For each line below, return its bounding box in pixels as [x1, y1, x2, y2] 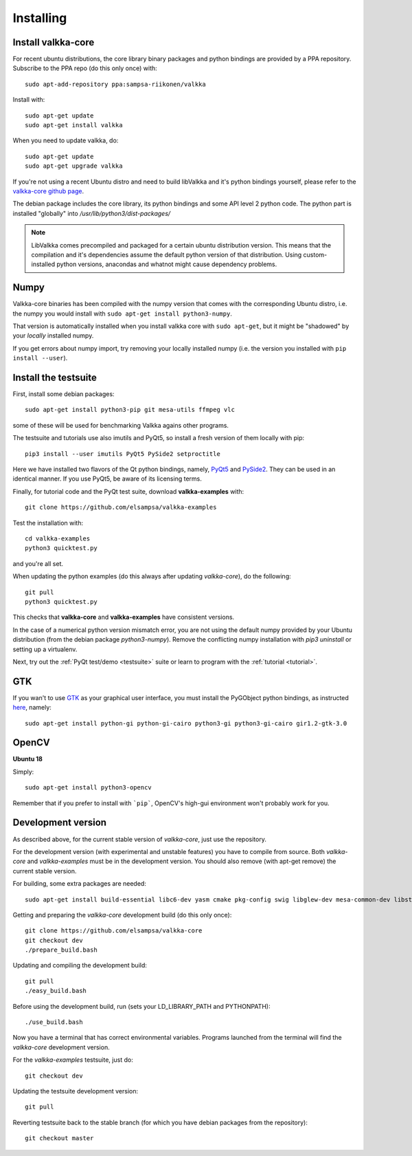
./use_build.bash [25, 1018, 83, 1026]
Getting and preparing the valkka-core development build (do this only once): [12, 910, 232, 919]
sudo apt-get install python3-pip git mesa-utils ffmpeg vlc [25, 406, 235, 414]
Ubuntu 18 [12, 755, 43, 763]
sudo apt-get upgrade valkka [25, 162, 123, 170]
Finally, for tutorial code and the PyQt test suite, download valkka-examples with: [12, 487, 244, 495]
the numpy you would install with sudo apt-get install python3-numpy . [12, 309, 233, 318]
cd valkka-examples [25, 534, 91, 543]
